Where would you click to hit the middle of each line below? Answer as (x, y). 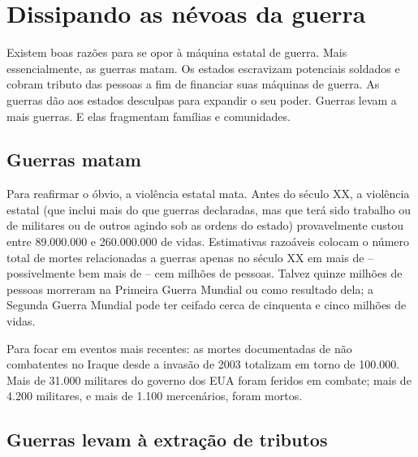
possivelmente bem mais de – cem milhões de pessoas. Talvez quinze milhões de (205, 273)
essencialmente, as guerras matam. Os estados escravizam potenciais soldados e (203, 68)
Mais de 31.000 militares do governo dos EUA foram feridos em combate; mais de (209, 379)
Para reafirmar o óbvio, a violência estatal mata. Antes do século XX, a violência (208, 194)
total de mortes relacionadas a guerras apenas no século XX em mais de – (190, 257)
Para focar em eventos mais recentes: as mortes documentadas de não (179, 348)
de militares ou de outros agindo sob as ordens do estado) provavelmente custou (205, 225)
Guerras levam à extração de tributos (167, 440)
